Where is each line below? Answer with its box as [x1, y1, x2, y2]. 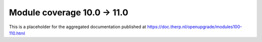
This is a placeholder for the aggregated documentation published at [9, 24, 147, 30]
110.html [9, 30, 25, 36]
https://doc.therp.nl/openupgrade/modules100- [147, 24, 242, 30]
